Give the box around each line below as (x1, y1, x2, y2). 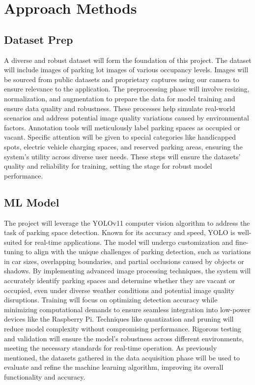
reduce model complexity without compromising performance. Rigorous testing (4, 324, 241, 334)
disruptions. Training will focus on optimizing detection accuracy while (4, 295, 218, 305)
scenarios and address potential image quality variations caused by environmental (4, 113, 249, 123)
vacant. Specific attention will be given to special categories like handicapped (4, 132, 236, 142)
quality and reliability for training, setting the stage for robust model (4, 161, 212, 171)
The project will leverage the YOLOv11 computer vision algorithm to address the (4, 217, 250, 228)
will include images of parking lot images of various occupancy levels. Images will (4, 64, 249, 75)
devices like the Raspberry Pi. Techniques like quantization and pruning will (4, 314, 234, 324)
